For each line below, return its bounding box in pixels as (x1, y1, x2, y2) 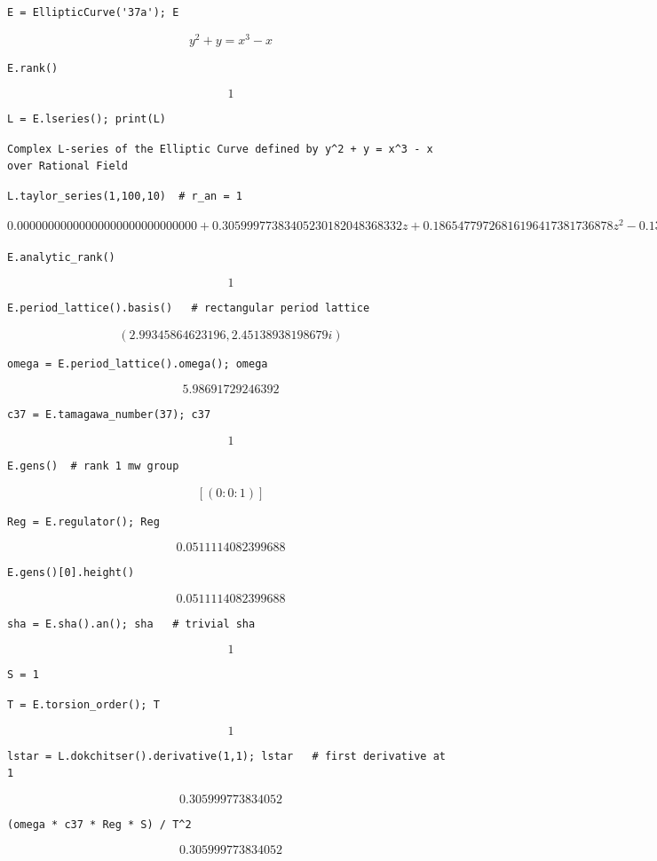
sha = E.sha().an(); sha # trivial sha (7, 617, 256, 630)
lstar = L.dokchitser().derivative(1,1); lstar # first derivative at (7, 749, 446, 762)
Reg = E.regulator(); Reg (7, 515, 160, 528)
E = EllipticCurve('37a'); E (7, 6, 179, 19)
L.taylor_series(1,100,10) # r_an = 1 (7, 190, 242, 203)
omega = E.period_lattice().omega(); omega (7, 357, 268, 370)
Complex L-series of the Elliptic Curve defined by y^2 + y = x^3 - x (7, 142, 433, 155)
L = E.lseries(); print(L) (7, 113, 166, 126)
